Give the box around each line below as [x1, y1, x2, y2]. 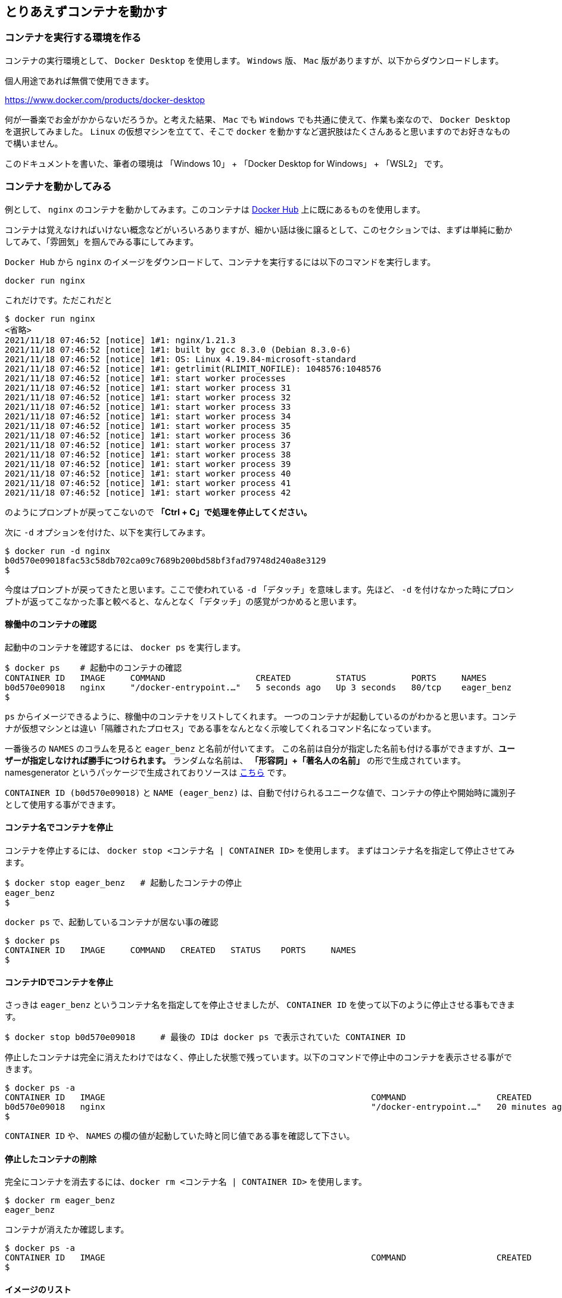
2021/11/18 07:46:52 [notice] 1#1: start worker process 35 [5, 421, 291, 431]
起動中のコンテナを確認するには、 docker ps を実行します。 [5, 642, 246, 652]
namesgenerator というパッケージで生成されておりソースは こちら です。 [5, 767, 291, 777]
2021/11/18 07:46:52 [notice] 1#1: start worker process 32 [5, 392, 291, 402]
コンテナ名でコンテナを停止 [5, 822, 113, 833]
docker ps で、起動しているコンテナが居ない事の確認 [5, 916, 218, 927]
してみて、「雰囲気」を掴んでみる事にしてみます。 [5, 236, 199, 247]
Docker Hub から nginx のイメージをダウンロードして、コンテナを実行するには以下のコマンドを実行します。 [5, 256, 436, 267]
